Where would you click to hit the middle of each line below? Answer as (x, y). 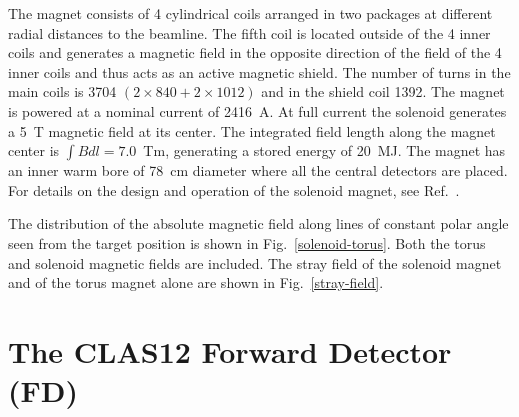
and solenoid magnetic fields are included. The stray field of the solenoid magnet (255, 262)
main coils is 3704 (62, 91)
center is (34, 150)
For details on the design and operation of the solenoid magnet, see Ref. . (234, 189)
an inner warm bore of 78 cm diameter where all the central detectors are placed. (258, 170)
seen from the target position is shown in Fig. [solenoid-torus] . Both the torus (247, 242)
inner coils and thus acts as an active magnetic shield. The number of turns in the (259, 71)
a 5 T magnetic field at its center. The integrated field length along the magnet (252, 130)
